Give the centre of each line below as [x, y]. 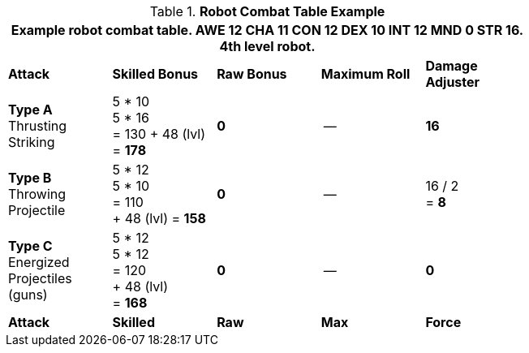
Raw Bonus [252, 74]
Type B [30, 178]
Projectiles [40, 278]
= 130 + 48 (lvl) [159, 134]
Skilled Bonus [155, 74]
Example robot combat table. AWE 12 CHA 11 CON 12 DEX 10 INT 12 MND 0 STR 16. [267, 30]
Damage [452, 66]
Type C [30, 246]
